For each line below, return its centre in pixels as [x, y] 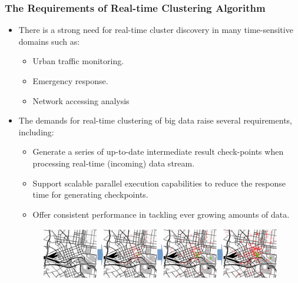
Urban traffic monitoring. [78, 61]
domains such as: [49, 41]
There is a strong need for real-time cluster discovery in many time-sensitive [156, 30]
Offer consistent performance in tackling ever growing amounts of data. [161, 214]
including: [36, 131]
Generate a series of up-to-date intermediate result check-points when [158, 152]
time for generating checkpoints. [90, 194]
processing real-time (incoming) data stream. [114, 163]
